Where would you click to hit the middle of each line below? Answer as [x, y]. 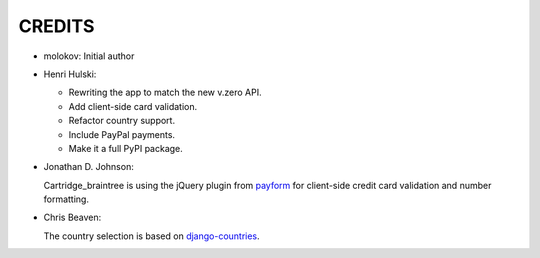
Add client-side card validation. [133, 106]
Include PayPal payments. [121, 134]
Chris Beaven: [72, 217]
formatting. [66, 199]
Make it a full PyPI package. [126, 148]
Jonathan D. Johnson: [88, 167]
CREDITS [56, 26]
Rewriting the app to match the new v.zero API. [165, 92]
